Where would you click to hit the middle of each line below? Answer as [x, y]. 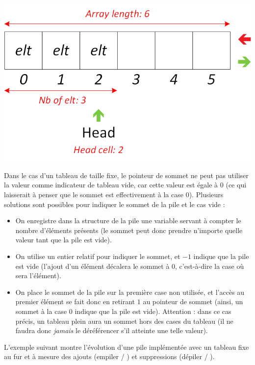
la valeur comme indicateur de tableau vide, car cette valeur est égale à [111, 185]
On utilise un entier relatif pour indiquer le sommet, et [98, 256]
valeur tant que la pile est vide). [64, 240]
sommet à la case [41, 311]
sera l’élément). [38, 275]
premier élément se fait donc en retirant [75, 301]
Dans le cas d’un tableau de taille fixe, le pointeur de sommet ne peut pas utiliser [126, 175]
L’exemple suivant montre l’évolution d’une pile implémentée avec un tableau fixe [127, 347]
